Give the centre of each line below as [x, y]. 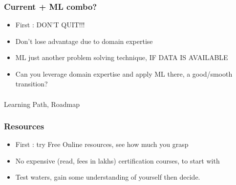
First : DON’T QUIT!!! [50, 25]
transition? [32, 83]
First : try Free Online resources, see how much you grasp [102, 144]
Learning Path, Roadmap [42, 104]
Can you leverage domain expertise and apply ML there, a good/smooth [124, 74]
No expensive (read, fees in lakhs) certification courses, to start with [118, 160]
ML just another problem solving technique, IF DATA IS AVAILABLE [122, 57]
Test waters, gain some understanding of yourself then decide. [108, 177]
